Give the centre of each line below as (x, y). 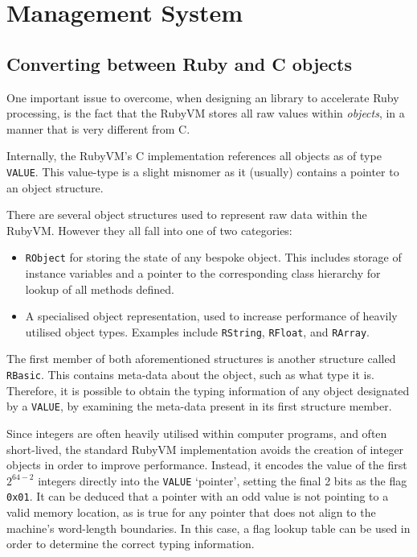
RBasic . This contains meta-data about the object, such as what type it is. (190, 375)
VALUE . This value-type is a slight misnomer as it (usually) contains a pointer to (203, 171)
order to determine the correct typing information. (131, 544)
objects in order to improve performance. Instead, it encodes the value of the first (207, 465)
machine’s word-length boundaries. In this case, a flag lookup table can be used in (208, 528)
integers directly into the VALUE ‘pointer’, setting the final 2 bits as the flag (223, 480)
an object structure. (55, 187)
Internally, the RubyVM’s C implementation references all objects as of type (194, 156)
